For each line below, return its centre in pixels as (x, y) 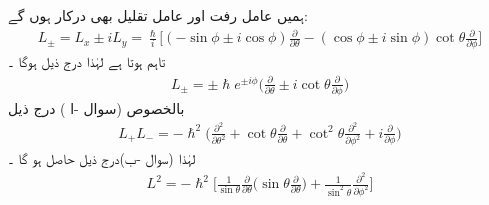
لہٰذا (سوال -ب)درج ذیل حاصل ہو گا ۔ (102, 158)
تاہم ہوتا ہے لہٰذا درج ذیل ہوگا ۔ (87, 61)
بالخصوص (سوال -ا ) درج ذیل (96, 107)
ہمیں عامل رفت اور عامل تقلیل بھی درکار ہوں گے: (158, 15)
